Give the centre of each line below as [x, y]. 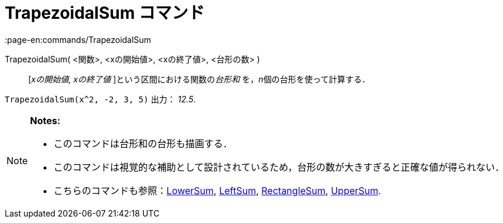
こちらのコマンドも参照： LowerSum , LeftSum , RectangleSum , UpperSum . [217, 190]
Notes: [45, 120]
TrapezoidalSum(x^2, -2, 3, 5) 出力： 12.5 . [100, 99]
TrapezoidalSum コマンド [105, 13]
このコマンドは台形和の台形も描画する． [143, 143]
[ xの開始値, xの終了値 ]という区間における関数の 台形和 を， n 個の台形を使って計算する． [199, 79]
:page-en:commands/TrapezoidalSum [78, 39]
